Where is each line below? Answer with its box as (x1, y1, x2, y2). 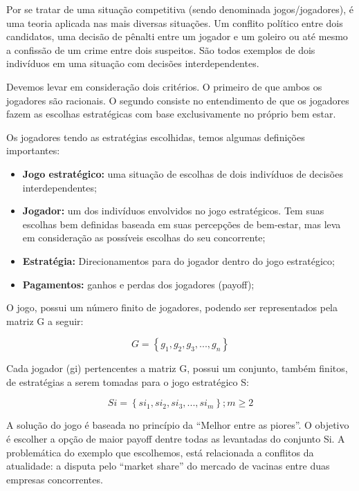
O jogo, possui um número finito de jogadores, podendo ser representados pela (6, 300, 338, 315)
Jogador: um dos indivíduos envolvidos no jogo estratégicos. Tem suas (22, 203, 324, 218)
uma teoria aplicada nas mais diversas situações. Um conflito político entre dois (6, 15, 343, 30)
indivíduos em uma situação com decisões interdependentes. (6, 56, 259, 71)
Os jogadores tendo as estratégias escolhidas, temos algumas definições (6, 129, 305, 144)
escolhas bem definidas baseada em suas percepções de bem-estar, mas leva (22, 216, 341, 231)
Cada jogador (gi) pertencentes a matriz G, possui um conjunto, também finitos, (6, 361, 348, 376)
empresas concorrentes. (6, 472, 103, 486)
